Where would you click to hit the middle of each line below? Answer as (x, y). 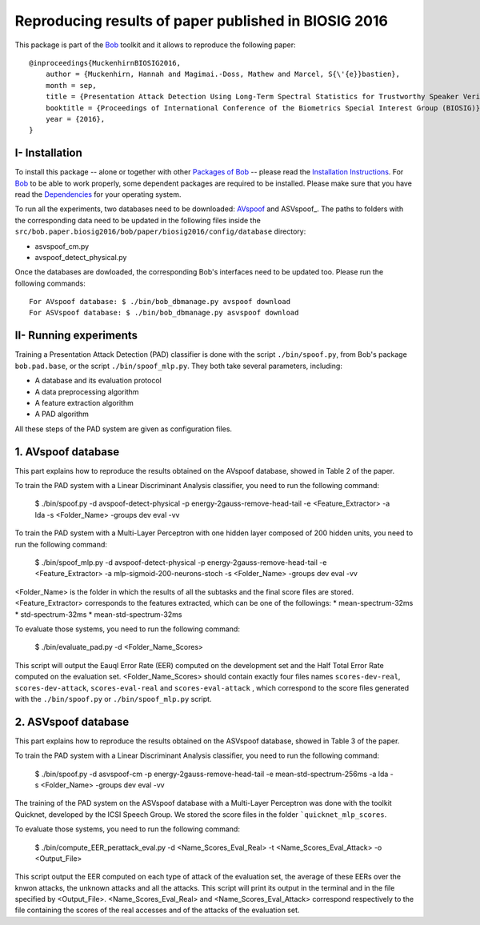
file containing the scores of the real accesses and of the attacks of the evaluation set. (157, 910)
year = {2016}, (75, 119)
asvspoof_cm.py (62, 246)
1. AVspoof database (67, 452)
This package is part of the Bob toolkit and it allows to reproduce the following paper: (155, 45)
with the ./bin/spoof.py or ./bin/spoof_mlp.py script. (113, 699)
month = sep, (71, 85)
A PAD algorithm (62, 414)
